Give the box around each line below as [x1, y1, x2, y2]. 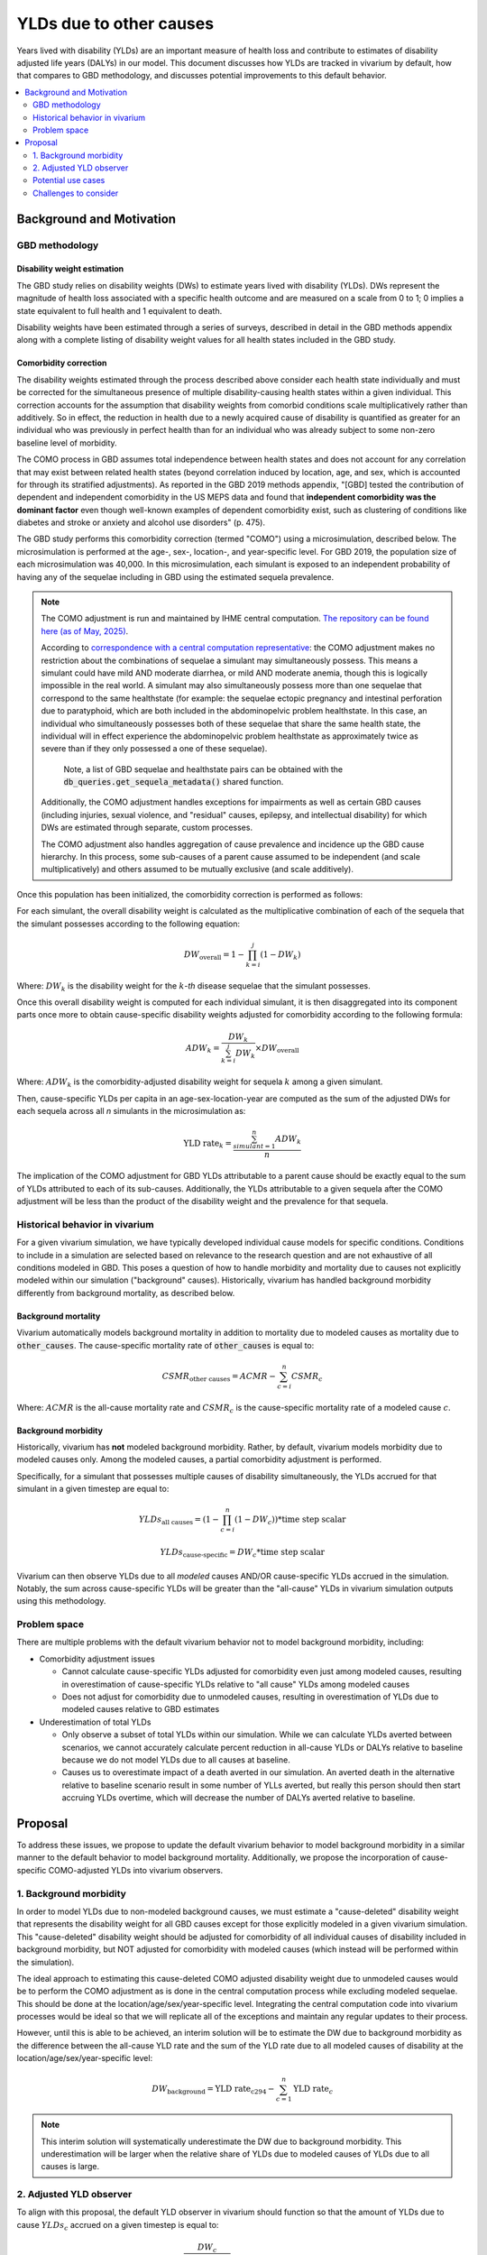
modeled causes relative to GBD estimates [61, 1704, 220, 1715]
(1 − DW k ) [260, 949, 301, 962]
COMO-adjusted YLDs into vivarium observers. [48, 1864, 224, 1875]
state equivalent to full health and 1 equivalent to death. [16, 305, 223, 316]
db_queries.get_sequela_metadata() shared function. [63, 777, 284, 787]
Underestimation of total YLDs [39, 1717, 152, 1727]
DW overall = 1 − [183, 949, 245, 962]
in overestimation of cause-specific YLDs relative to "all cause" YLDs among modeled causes [61, 1679, 410, 1689]
